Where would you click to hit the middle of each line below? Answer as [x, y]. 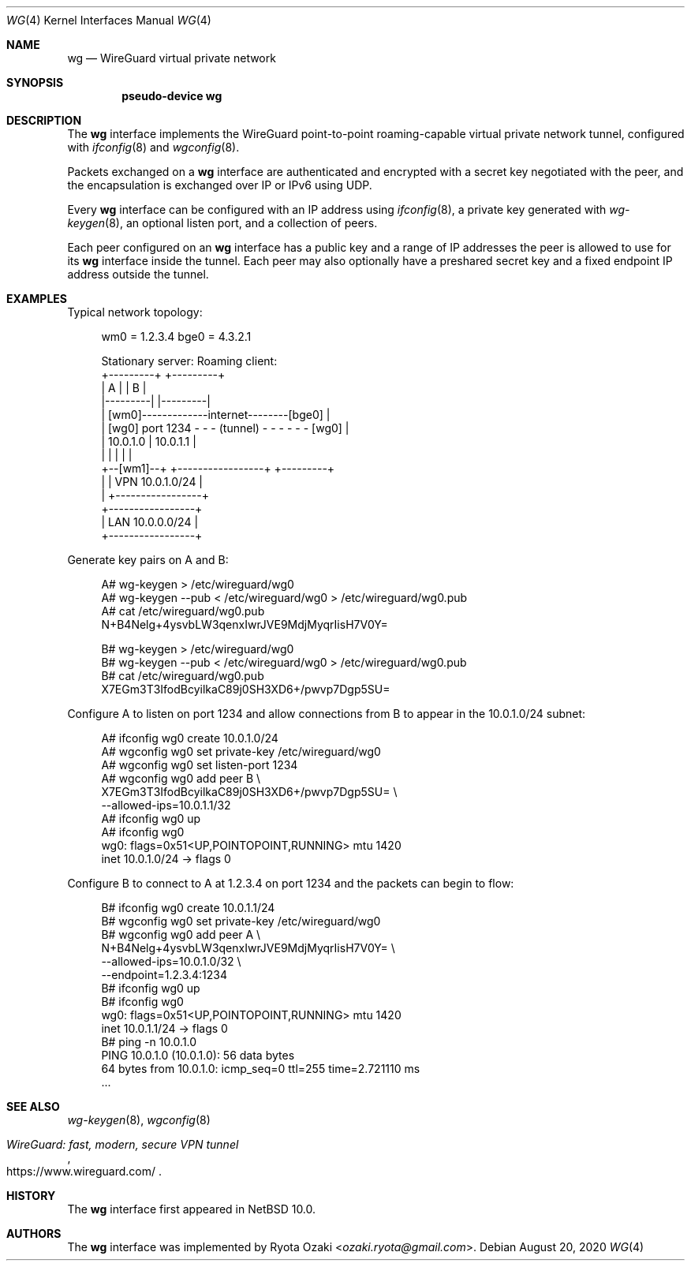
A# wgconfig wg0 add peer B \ [181, 778]
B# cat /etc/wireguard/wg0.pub [183, 676]
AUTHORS [34, 1233]
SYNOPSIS [35, 82]
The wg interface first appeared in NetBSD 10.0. [192, 1209]
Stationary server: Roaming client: [189, 361]
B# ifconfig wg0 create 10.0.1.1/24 [188, 908]
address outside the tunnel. [138, 274]
